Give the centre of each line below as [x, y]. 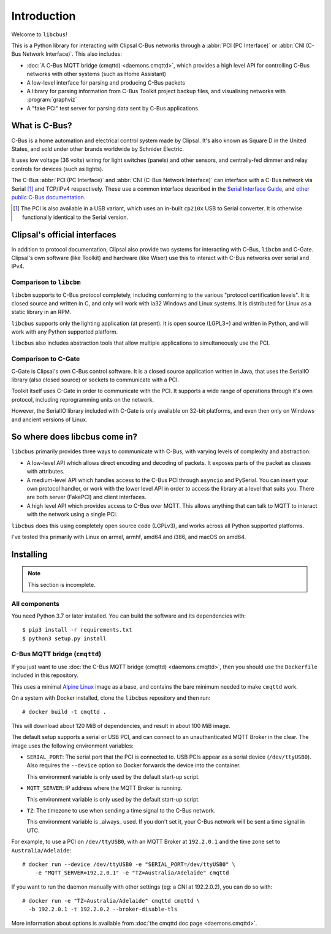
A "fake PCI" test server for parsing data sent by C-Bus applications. [113, 108]
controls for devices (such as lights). [57, 169]
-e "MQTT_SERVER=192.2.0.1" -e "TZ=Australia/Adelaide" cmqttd [132, 873]
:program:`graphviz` [52, 100]
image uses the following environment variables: [73, 746]
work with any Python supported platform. [65, 332]
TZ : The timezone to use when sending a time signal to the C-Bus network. [121, 810]
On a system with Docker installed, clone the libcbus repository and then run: [111, 698]
